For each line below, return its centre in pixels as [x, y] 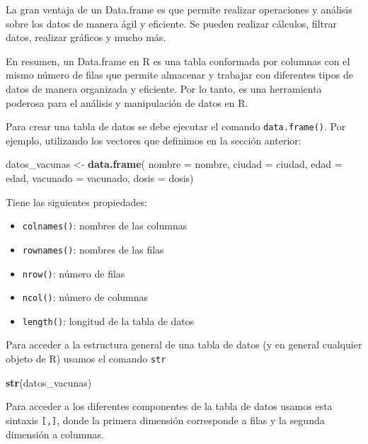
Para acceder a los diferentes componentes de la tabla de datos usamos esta [169, 406]
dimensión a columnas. [55, 434]
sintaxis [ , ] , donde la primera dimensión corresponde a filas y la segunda [165, 420]
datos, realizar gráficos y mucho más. [86, 37]
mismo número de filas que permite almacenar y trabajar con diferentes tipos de [179, 75]
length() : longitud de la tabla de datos [108, 320]
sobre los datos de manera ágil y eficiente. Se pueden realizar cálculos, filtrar [171, 23]
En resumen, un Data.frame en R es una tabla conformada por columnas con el [178, 61]
